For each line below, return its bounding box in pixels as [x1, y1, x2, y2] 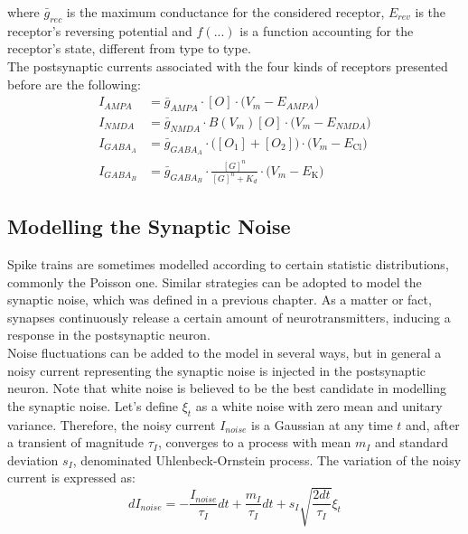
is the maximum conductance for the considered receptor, [66, 3, 385, 21]
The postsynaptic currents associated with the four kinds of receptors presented [7, 56, 448, 75]
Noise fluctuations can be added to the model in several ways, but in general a [7, 343, 442, 362]
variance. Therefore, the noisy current [7, 415, 216, 434]
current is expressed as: [7, 468, 136, 487]
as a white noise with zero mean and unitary [195, 396, 443, 415]
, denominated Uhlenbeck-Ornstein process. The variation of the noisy [72, 450, 462, 469]
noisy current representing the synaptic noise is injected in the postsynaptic [7, 361, 426, 379]
